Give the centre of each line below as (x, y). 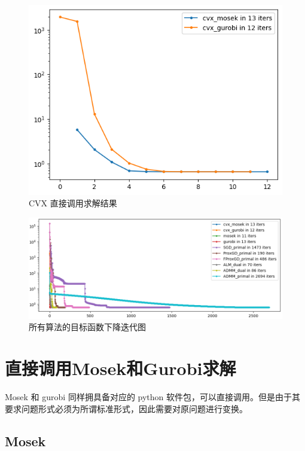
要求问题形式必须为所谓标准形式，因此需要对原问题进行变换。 (126, 408)
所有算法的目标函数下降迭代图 (87, 327)
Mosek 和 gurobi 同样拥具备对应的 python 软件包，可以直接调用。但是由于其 (153, 397)
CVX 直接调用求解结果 (73, 203)
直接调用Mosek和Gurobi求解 (121, 368)
